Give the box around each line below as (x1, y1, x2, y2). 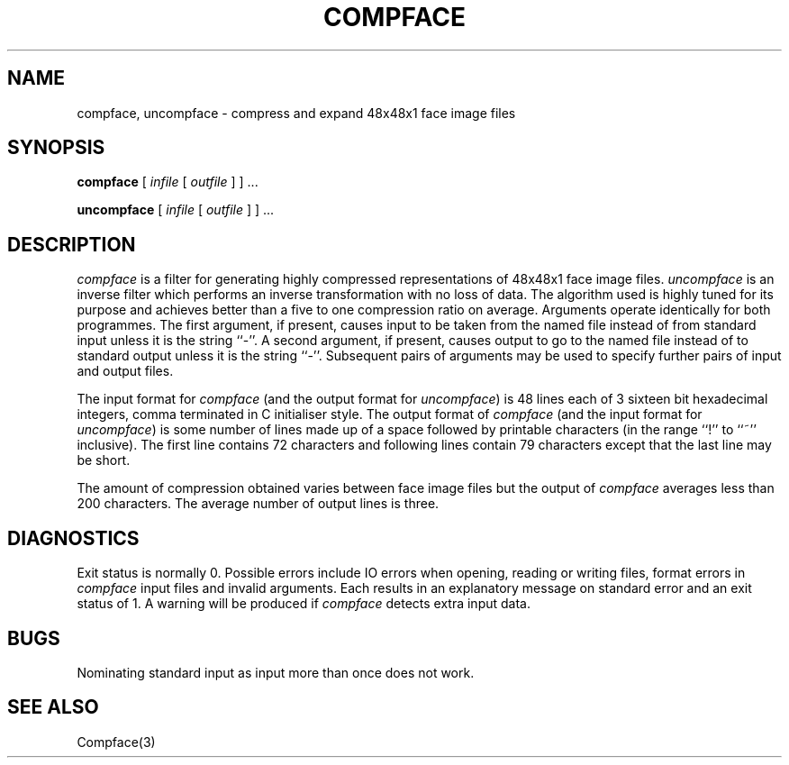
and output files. (77, 363, 174, 379)
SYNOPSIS (7, 136, 105, 159)
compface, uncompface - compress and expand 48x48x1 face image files (77, 105, 516, 121)
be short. (77, 452, 131, 469)
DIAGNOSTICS (7, 526, 140, 550)
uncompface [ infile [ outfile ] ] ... (77, 202, 275, 218)
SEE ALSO (7, 696, 99, 719)
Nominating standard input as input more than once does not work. (77, 664, 475, 680)
